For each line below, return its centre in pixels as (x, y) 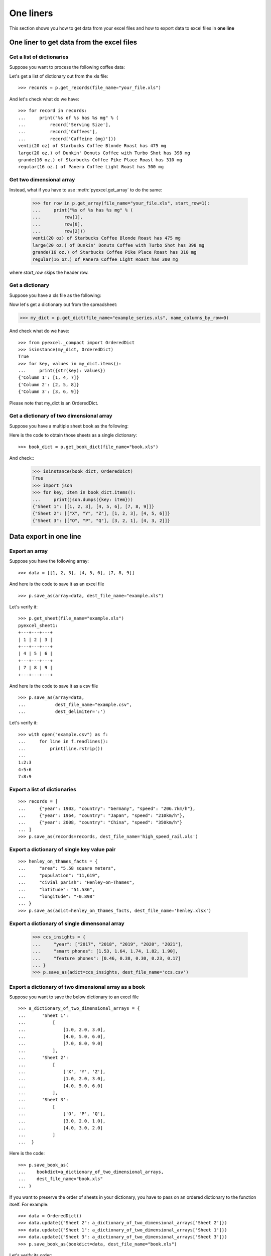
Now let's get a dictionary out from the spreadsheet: (63, 304)
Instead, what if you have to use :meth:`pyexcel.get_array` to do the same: (86, 190)
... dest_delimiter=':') (62, 712)
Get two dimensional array (42, 180)
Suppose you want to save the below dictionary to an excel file (74, 997)
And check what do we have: (39, 331)
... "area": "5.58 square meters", (67, 868)
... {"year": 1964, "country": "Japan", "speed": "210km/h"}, (102, 815)
